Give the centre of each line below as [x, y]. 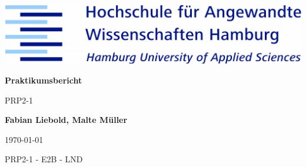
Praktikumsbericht [44, 80]
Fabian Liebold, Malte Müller [66, 120]
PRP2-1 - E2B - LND [44, 159]
